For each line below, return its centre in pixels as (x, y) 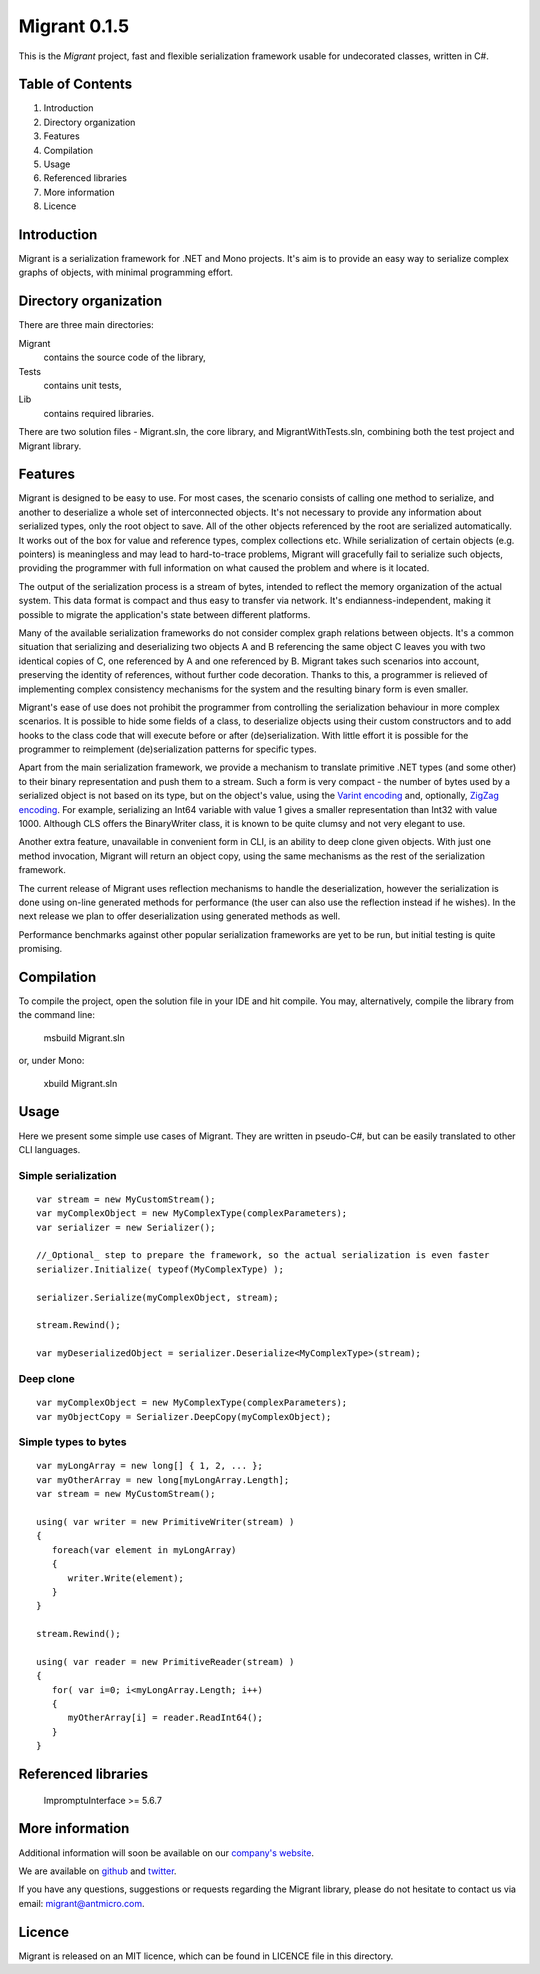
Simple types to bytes (72, 1442)
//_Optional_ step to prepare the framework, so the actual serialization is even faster (263, 1255)
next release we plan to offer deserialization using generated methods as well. (179, 916)
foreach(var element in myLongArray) (144, 1549)
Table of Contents (75, 84)
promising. (40, 949)
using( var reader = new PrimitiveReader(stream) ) (165, 1661)
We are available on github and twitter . (97, 1871)
